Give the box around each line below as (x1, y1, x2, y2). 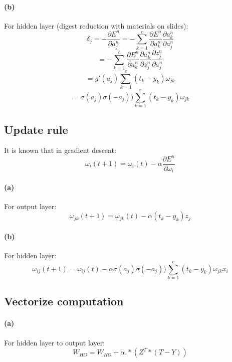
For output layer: (4, 201, 57, 211)
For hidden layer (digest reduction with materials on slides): (4, 20, 188, 31)
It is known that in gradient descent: (4, 145, 116, 155)
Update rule (4, 121, 68, 137)
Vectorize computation (4, 293, 124, 309)
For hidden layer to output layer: (4, 337, 105, 347)
